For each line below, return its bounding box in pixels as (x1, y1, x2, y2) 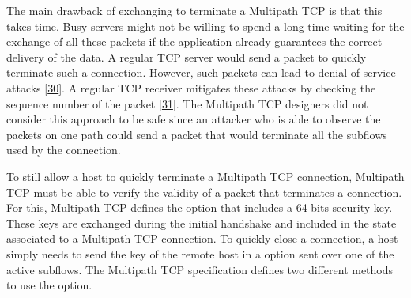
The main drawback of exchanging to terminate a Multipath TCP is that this (6, 2, 383, 18)
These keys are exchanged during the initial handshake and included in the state (6, 214, 397, 231)
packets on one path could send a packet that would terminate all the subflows (6, 126, 387, 142)
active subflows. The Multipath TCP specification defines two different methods (6, 261, 394, 277)
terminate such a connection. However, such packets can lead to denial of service (6, 64, 396, 81)
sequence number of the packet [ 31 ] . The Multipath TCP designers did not (6, 95, 368, 111)
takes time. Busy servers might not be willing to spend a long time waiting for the (6, 17, 405, 34)
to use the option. (6, 277, 92, 293)
